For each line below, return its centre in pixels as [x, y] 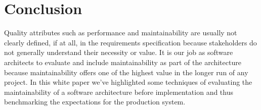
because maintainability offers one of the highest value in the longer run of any [126, 72]
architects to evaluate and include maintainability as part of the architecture [123, 62]
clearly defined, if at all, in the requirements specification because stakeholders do [130, 42]
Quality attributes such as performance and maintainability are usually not [121, 33]
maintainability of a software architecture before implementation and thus [119, 92]
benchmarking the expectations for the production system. [95, 102]
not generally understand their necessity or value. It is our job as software [119, 52]
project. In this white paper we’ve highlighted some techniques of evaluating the [128, 82]
